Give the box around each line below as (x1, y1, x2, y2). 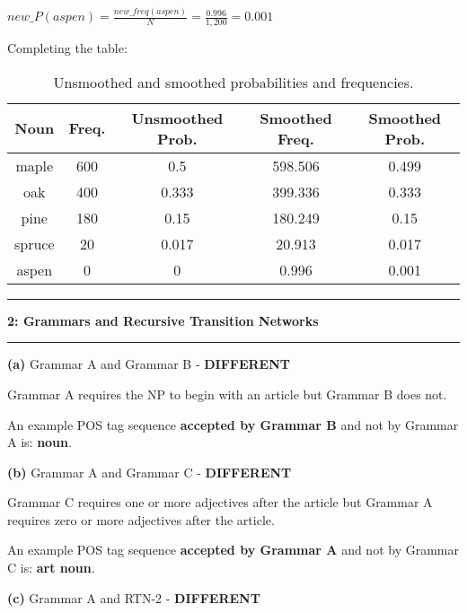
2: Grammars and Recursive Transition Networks (7, 311, 319, 329)
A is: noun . (7, 433, 72, 451)
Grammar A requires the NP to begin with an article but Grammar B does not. (7, 384, 447, 403)
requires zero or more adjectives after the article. (7, 510, 275, 529)
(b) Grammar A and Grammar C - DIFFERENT (7, 462, 292, 481)
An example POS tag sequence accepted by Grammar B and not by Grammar (7, 415, 459, 433)
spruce (14, 232, 55, 254)
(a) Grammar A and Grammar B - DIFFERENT (7, 355, 290, 373)
